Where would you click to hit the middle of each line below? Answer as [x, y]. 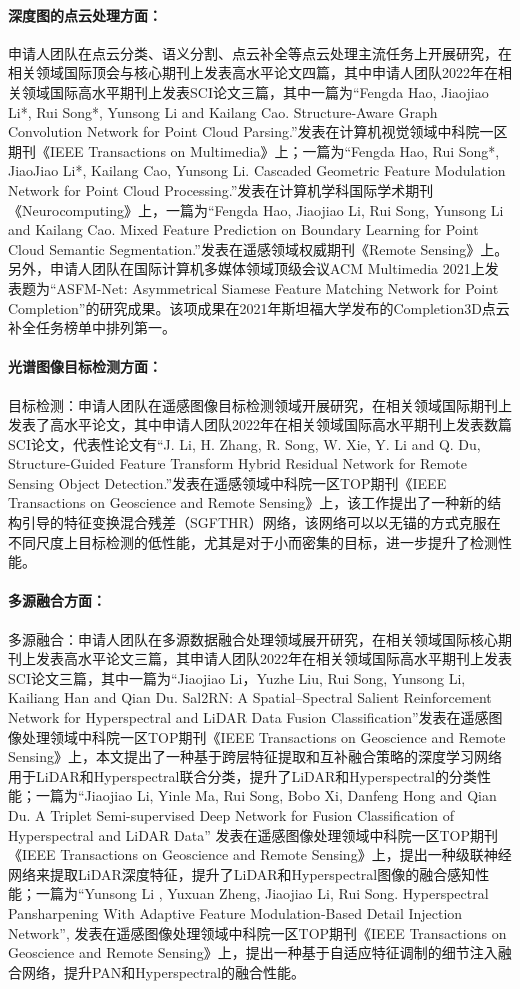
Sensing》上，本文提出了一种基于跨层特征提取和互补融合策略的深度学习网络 [255, 756]
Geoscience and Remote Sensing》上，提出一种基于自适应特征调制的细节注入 [253, 952]
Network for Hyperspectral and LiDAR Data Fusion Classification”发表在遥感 [248, 717]
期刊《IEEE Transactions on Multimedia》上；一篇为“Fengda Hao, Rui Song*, [254, 150]
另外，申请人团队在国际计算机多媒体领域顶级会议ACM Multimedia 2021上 [246, 268]
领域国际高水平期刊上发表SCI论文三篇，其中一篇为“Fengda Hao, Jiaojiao [255, 91]
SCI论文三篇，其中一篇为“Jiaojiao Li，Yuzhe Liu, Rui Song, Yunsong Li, [237, 677]
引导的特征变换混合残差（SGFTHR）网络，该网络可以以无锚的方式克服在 [261, 522]
